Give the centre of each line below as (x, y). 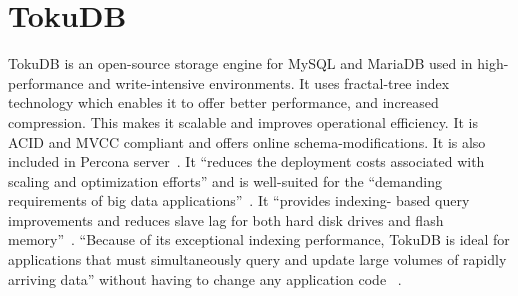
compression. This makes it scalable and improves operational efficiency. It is (243, 121)
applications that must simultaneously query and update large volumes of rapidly (257, 259)
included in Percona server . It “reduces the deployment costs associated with (246, 161)
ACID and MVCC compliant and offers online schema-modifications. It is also (247, 141)
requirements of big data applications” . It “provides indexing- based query (239, 200)
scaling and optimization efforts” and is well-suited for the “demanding (225, 180)
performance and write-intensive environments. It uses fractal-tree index (229, 82)
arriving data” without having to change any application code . (205, 278)
